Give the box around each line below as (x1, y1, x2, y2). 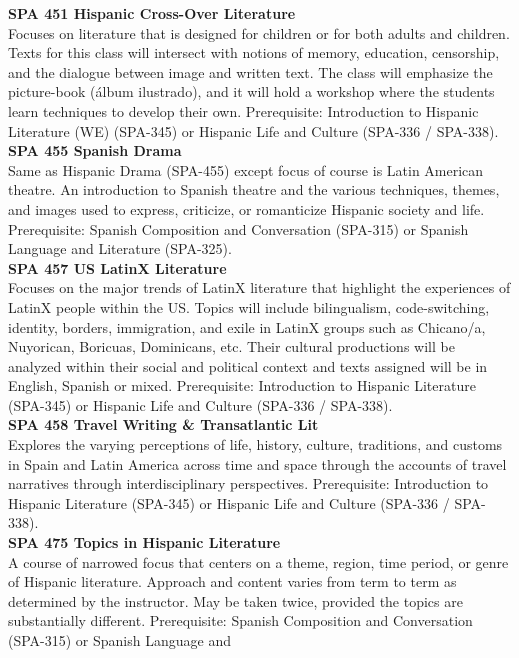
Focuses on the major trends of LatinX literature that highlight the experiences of (8, 277, 511, 298)
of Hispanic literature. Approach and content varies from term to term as (8, 571, 457, 592)
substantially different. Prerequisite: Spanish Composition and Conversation (8, 610, 473, 631)
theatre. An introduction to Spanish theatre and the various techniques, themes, (8, 179, 500, 200)
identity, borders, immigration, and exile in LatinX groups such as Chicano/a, (8, 316, 486, 337)
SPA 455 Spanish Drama (8, 140, 182, 161)
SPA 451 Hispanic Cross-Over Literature (8, 3, 296, 23)
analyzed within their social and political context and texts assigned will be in (8, 355, 488, 376)
